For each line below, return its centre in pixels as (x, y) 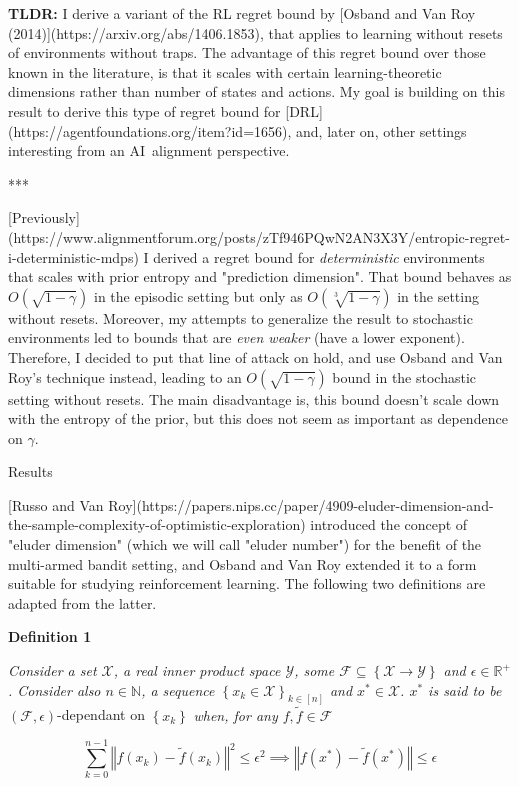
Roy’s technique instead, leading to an (125, 376)
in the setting (438, 295)
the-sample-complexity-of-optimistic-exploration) (157, 524)
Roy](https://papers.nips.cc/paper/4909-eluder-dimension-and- (301, 504)
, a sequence (178, 689)
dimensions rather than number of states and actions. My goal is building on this (256, 91)
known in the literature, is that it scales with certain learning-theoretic (225, 71)
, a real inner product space (197, 670)
